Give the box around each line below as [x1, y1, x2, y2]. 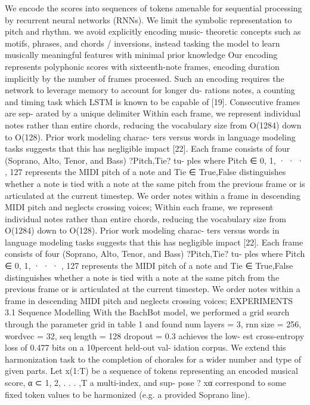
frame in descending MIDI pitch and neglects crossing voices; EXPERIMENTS [5, 294, 293, 306]
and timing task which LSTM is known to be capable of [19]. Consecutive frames [5, 95, 300, 108]
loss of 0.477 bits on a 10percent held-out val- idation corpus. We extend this [5, 341, 286, 354]
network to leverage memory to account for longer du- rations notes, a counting [5, 84, 295, 96]
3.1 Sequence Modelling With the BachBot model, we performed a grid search [5, 306, 290, 318]
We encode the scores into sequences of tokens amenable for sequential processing [5, 2, 302, 14]
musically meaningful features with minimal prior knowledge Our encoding [5, 48, 278, 61]
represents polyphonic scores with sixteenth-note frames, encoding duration [5, 60, 280, 72]
